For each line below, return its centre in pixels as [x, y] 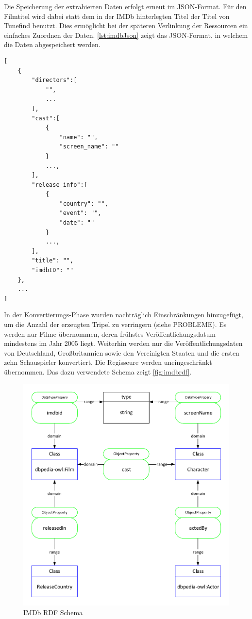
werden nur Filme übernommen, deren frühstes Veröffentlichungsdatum [110, 334]
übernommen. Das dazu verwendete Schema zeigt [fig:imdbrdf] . [98, 371]
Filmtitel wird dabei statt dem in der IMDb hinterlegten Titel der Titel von [117, 16]
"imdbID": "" [53, 270]
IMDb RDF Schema [53, 612]
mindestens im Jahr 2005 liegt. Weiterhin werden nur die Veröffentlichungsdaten [123, 343]
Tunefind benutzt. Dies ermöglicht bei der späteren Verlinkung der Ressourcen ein [126, 25]
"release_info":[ [59, 185]
